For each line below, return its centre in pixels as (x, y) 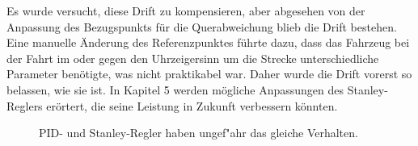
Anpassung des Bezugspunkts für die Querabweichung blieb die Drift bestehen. (202, 26)
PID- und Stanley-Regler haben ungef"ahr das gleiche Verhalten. (198, 133)
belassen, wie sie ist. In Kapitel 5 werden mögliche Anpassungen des (175, 89)
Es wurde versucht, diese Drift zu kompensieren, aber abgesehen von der (186, 10)
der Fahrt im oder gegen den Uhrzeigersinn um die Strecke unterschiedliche (193, 58)
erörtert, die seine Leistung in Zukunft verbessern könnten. (192, 105)
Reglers (25, 105)
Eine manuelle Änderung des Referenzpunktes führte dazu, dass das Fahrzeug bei (208, 42)
